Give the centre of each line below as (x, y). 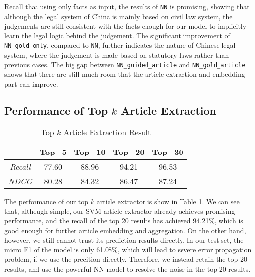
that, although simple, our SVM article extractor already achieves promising (120, 211)
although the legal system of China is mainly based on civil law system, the (119, 16)
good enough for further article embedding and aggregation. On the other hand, (125, 230)
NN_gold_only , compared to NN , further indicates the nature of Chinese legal (120, 45)
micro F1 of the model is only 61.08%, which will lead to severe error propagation (128, 249)
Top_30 (168, 152)
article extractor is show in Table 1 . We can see (168, 201)
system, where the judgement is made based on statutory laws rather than (117, 55)
